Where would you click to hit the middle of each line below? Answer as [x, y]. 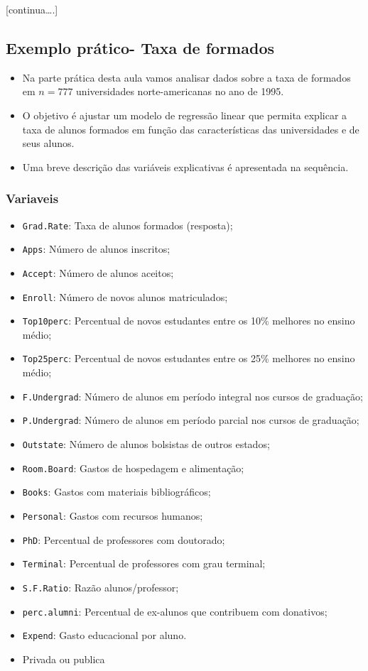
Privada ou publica [64, 659]
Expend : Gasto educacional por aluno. [104, 635]
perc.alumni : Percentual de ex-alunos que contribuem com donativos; [175, 611]
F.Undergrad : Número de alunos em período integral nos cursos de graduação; [193, 396]
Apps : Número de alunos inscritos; [96, 249]
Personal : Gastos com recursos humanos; [113, 515]
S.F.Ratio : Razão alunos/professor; [101, 587]
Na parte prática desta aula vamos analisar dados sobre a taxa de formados [186, 77]
